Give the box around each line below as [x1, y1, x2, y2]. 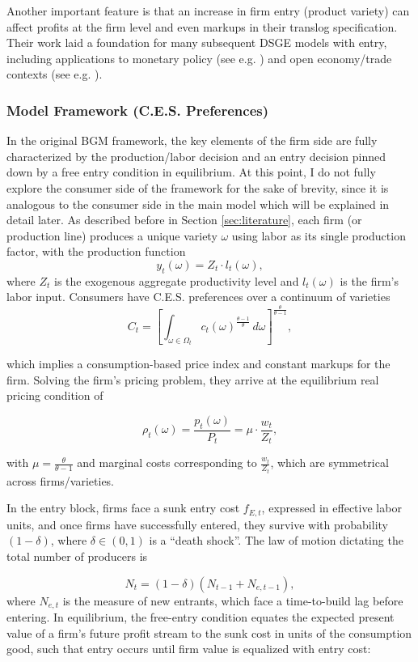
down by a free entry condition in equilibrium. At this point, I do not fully [6, 163, 376, 180]
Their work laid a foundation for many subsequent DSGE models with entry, [6, 34, 387, 51]
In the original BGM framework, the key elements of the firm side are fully [6, 132, 378, 149]
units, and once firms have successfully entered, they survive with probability [6, 516, 388, 533]
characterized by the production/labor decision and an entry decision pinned [6, 147, 386, 164]
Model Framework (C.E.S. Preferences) [6, 100, 269, 120]
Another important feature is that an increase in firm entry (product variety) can [6, 2, 410, 19]
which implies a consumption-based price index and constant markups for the [6, 355, 391, 372]
